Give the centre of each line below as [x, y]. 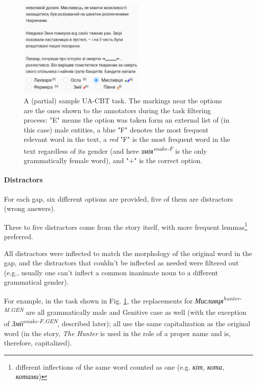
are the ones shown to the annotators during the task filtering [117, 110]
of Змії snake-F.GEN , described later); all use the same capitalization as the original [127, 323]
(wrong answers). [30, 208]
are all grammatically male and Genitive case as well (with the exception [136, 312]
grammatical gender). [36, 282]
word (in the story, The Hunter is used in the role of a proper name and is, [117, 333]
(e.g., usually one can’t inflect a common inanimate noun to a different [111, 272]
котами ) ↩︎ [31, 376]
